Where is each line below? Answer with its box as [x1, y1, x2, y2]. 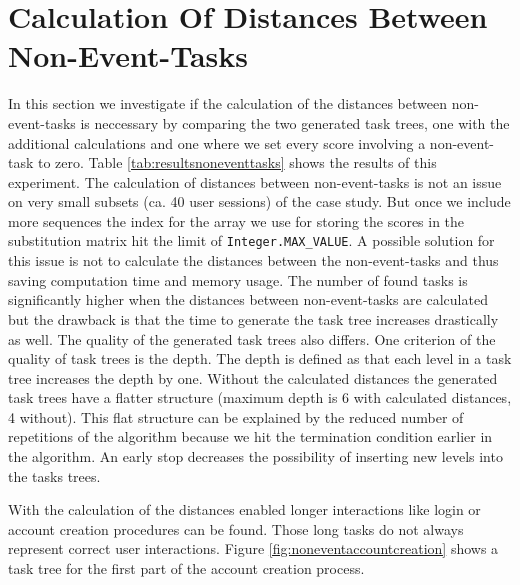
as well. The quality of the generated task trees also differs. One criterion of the [8, 328, 496, 349]
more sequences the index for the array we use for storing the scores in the [8, 210, 465, 231]
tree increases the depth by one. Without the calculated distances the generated [8, 367, 498, 388]
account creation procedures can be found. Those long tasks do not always [8, 518, 464, 539]
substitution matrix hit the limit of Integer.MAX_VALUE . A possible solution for [8, 230, 495, 251]
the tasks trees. [8, 465, 101, 486]
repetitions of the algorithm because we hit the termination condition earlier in [8, 426, 493, 447]
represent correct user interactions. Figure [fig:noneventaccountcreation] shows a [8, 538, 499, 559]
